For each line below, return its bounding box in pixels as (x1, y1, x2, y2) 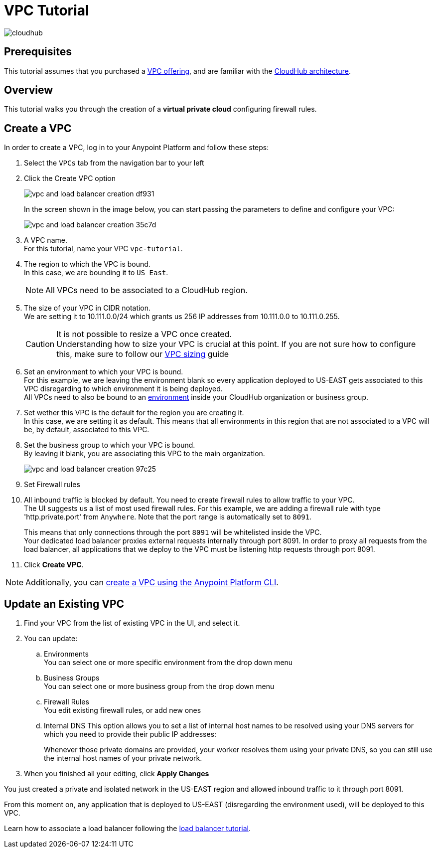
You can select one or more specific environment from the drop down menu (44, 658, 293, 667)
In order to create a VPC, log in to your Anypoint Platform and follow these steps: (4, 143, 269, 152)
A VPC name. (24, 236, 67, 245)
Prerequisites (4, 45, 72, 58)
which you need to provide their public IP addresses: (44, 730, 217, 739)
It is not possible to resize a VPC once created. (56, 329, 232, 340)
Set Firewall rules (24, 480, 80, 489)
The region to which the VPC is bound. (24, 260, 150, 269)
